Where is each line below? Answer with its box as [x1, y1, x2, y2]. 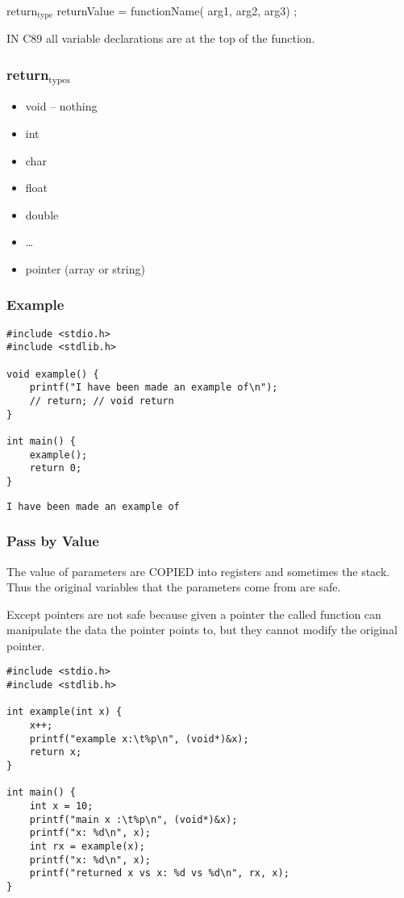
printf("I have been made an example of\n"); [29, 382, 278, 394]
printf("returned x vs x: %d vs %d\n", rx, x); [29, 867, 289, 879]
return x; [29, 746, 82, 758]
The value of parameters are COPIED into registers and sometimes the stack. [6, 562, 390, 579]
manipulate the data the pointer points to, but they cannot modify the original [6, 621, 398, 638]
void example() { [6, 368, 99, 380]
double [25, 206, 59, 223]
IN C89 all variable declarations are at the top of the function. [6, 30, 315, 47]
